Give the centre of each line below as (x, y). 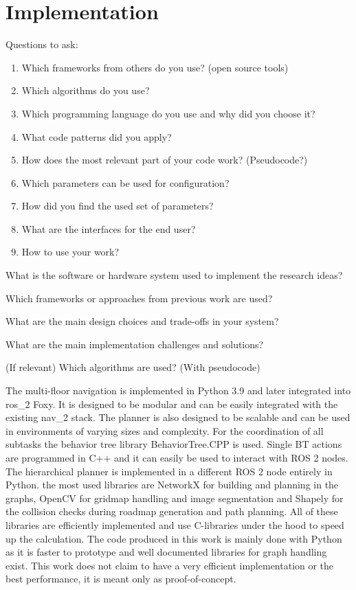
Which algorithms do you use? (86, 90)
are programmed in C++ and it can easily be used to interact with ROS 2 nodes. (177, 457)
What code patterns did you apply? (97, 136)
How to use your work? (70, 252)
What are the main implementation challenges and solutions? (135, 344)
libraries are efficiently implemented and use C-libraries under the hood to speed (175, 524)
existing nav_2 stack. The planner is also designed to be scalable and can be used (178, 417)
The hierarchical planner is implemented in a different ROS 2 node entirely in (169, 471)
